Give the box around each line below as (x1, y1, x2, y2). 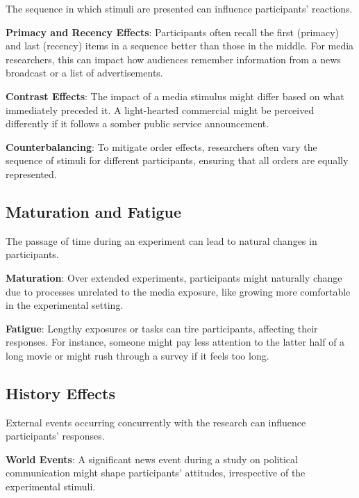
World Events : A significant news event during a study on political (6, 451, 298, 466)
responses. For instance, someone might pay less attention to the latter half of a (6, 335, 345, 349)
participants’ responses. (6, 428, 105, 443)
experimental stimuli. (6, 479, 96, 494)
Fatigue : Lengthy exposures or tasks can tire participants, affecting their (6, 321, 318, 335)
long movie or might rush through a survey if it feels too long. (6, 348, 269, 362)
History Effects (6, 382, 116, 403)
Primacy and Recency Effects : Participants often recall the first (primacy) (6, 24, 340, 39)
